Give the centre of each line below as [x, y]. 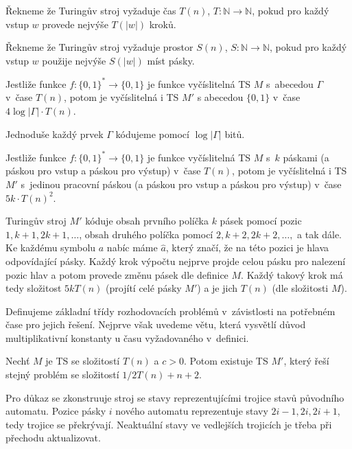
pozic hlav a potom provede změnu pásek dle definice [117, 274]
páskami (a [306, 157]
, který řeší [306, 361]
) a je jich [218, 288]
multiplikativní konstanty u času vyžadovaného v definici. [127, 337]
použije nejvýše [74, 60]
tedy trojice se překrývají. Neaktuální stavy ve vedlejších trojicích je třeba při [169, 424]
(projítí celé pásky [144, 288]
